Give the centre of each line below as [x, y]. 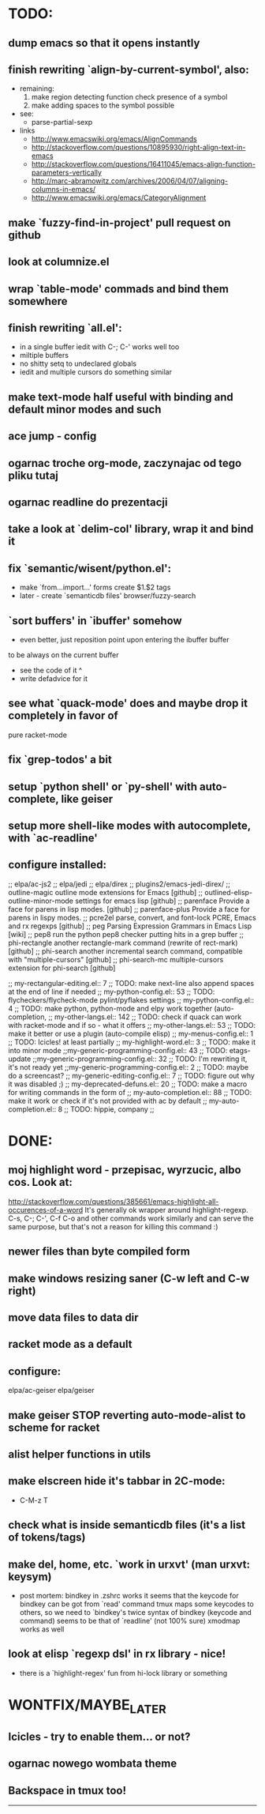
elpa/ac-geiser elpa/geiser [51, 1391]
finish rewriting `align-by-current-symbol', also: [129, 69]
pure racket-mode [37, 735]
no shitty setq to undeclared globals [78, 363]
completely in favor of [63, 716]
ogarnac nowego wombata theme [93, 1764]
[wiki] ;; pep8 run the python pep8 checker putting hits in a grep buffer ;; [126, 934]
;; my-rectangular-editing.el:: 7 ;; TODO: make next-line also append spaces [131, 983]
